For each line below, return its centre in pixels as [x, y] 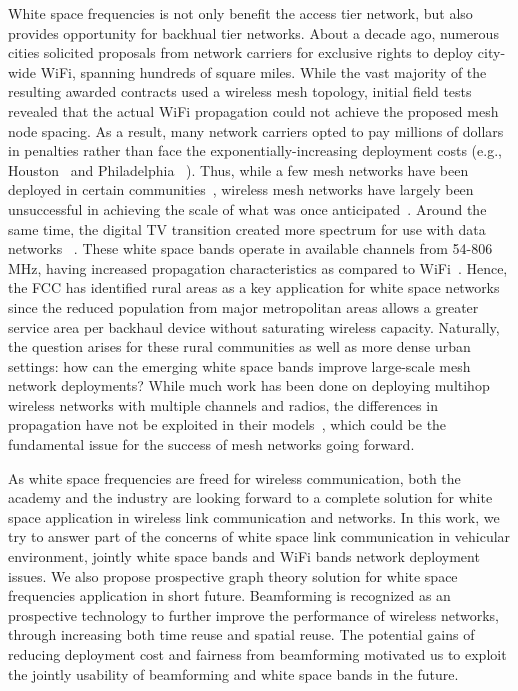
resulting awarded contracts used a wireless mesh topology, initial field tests [240, 91]
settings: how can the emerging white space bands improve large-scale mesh [239, 365]
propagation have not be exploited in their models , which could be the [227, 424]
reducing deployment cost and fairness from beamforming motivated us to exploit [257, 654]
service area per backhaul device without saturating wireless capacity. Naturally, [254, 326]
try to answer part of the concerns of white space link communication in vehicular [259, 536]
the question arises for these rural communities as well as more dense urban [239, 346]
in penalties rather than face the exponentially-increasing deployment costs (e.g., [255, 150]
